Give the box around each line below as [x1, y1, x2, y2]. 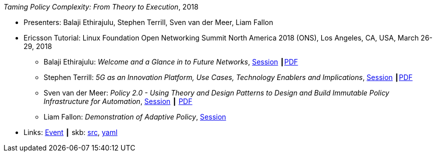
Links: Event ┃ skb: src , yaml [24, 128, 118, 136]
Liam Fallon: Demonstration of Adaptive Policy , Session [44, 112, 227, 121]
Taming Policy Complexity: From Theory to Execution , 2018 [4, 2, 198, 11]
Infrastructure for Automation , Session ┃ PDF [44, 97, 192, 105]
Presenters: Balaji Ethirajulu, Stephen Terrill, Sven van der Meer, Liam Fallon [24, 18, 273, 26]
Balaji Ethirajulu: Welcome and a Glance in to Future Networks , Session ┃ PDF [44, 57, 298, 66]
